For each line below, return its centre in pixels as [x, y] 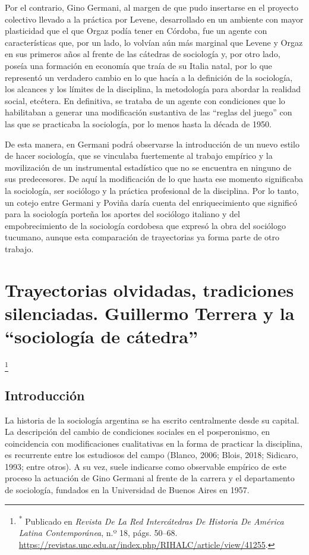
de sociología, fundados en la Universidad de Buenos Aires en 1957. [127, 490]
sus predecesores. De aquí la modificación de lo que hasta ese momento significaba [154, 179]
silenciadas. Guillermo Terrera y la [150, 313]
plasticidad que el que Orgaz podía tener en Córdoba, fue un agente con [136, 31]
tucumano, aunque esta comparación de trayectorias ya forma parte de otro [142, 237]
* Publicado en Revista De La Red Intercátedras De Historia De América [151, 520]
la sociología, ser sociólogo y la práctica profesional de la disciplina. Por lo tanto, [152, 190]
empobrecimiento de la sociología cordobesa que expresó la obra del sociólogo [145, 225]
